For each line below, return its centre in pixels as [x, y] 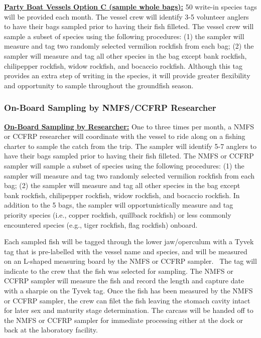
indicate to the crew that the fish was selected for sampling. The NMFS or [119, 271]
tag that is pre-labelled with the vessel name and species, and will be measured [126, 251]
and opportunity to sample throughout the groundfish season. [99, 85]
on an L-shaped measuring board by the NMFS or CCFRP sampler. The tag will [130, 261]
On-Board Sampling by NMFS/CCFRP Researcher [110, 108]
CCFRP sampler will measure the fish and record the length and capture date [124, 281]
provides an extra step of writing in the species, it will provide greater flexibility [127, 75]
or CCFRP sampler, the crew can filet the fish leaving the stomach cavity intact [127, 300]
